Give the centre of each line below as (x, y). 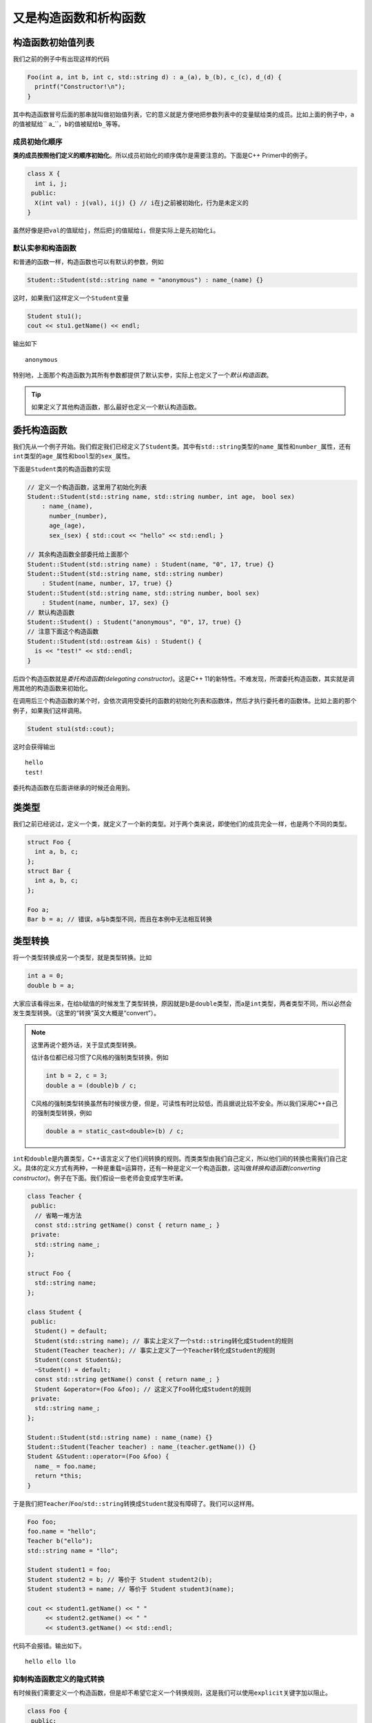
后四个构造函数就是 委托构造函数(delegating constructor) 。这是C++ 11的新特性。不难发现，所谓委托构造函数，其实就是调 (184, 678)
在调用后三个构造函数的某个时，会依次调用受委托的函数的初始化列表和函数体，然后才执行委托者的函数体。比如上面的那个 (185, 701)
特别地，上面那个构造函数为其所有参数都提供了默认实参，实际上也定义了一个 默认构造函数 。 (142, 375)
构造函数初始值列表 (53, 42)
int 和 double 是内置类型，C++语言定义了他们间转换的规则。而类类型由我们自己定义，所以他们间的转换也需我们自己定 (180, 1159)
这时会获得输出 (34, 746)
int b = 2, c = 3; (77, 1076)
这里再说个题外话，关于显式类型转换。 (86, 1045)
